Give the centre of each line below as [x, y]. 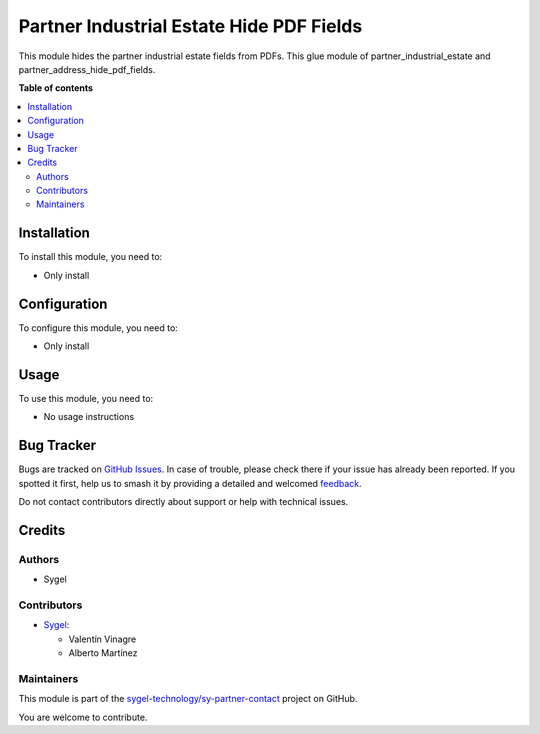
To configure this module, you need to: [98, 327]
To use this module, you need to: [86, 398]
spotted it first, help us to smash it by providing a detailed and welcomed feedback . [190, 483]
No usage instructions [89, 417]
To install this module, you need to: [90, 257]
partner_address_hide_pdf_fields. [87, 69]
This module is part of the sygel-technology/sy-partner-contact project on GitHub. [188, 699]
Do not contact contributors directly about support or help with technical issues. [183, 502]
